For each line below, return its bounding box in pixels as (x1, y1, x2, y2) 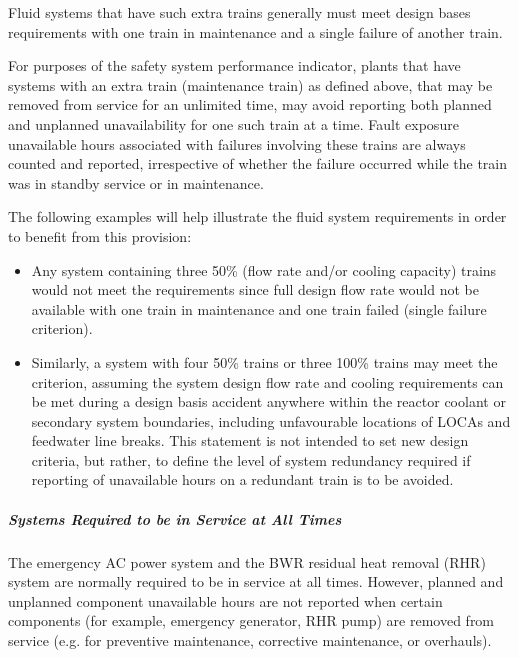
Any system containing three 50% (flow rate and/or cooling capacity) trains (31, 259, 497, 280)
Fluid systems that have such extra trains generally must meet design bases (8, 2, 471, 22)
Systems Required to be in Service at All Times (8, 508, 342, 529)
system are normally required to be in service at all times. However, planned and (8, 571, 504, 592)
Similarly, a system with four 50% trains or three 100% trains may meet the (31, 351, 498, 372)
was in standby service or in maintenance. (8, 172, 264, 193)
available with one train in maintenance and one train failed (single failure (31, 298, 487, 319)
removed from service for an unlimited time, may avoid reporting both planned (8, 94, 492, 115)
